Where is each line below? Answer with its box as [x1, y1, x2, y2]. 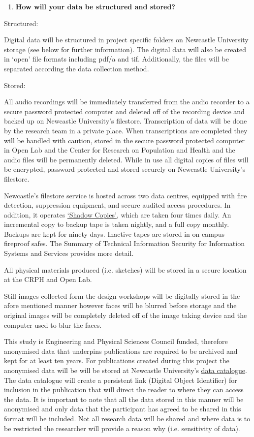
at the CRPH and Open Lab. [4, 274, 92, 284]
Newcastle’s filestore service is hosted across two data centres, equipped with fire [4, 190, 247, 200]
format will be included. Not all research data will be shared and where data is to [4, 413, 251, 423]
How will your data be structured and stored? [15, 1, 175, 11]
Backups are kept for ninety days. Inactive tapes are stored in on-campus [4, 228, 224, 239]
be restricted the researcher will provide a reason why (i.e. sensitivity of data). [4, 423, 240, 433]
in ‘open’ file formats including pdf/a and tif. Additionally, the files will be [4, 54, 229, 64]
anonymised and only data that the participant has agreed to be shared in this [4, 404, 241, 414]
